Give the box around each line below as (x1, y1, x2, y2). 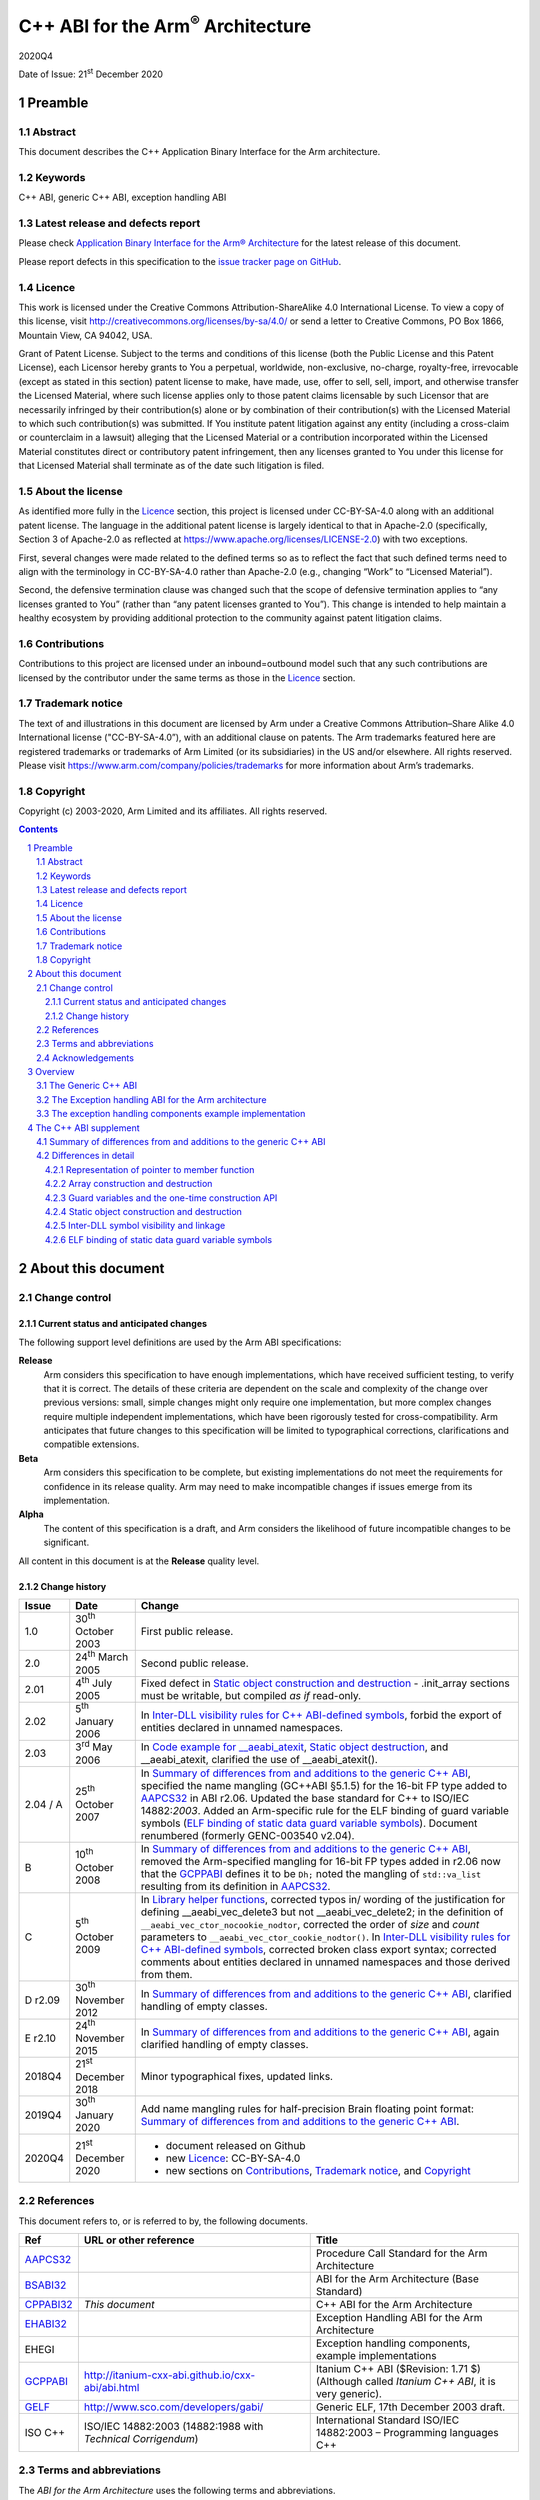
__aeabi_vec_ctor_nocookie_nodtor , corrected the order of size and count (140, 1917, 480, 1931)
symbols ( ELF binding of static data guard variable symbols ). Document (140, 1816, 478, 1830)
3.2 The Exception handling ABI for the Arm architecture (36, 1093, 267, 1105)
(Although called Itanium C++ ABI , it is (315, 2375, 496, 2389)
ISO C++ (24, 2426, 65, 2440)
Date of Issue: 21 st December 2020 (18, 66, 164, 80)
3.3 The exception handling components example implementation (36, 1108, 306, 1120)
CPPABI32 (24, 2298, 74, 2312)
